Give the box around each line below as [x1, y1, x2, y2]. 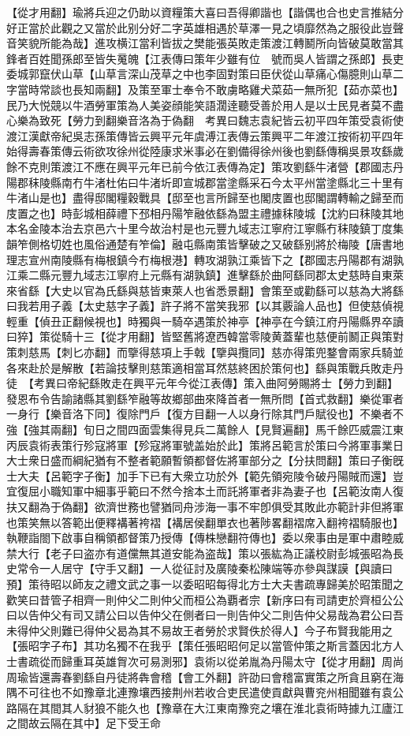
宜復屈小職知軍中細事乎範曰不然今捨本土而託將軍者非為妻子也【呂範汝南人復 [6, 483, 404, 499]
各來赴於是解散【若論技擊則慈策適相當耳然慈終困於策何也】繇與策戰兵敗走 [6, 359, 393, 375]
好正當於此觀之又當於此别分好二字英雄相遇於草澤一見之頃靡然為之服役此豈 [6, 19, 393, 35]
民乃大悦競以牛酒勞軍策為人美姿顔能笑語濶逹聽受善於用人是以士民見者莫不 [6, 96, 393, 113]
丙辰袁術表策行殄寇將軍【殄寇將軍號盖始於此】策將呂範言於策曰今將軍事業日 [6, 436, 404, 453]
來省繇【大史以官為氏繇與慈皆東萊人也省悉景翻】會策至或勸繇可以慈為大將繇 [6, 282, 404, 298]
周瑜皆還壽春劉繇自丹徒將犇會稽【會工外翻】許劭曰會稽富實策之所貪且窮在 [6, 668, 393, 685]
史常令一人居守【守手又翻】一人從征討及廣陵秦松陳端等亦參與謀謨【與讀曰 [6, 560, 393, 577]
